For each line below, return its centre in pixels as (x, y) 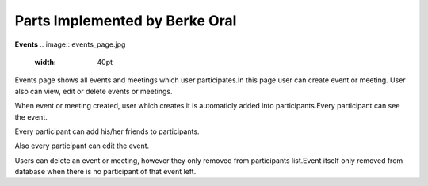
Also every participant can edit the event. (82, 146)
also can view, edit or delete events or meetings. (94, 91)
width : (46, 62)
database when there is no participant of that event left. (105, 172)
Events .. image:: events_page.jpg (70, 44)
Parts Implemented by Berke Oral (126, 21)
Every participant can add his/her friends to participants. (107, 131)
